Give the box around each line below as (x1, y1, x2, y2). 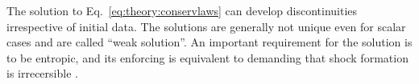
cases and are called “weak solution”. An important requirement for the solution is (6, 34, 413, 50)
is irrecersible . (6, 65, 78, 82)
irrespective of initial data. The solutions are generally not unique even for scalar (6, 18, 406, 34)
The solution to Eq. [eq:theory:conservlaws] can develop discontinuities (6, 2, 358, 18)
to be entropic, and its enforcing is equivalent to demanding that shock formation (6, 49, 409, 66)
